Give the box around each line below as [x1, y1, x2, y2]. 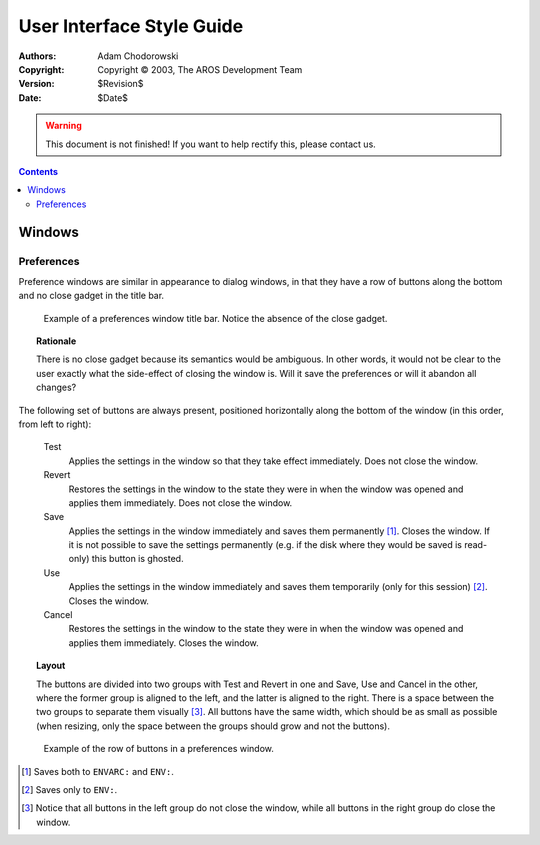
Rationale [36, 335, 77, 347]
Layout [36, 660, 66, 672]
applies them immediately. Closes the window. [68, 636, 259, 649]
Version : [18, 78, 55, 90]
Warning [45, 120, 82, 132]
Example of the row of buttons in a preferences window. [43, 743, 275, 755]
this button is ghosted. [91, 553, 184, 565]
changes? [36, 381, 77, 394]
